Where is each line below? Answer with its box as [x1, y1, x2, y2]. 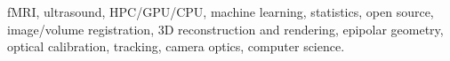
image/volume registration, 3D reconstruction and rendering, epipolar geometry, [7, 19, 444, 38]
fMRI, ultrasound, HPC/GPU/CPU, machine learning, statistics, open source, [7, 3, 434, 20]
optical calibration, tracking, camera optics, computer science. [7, 37, 345, 56]
